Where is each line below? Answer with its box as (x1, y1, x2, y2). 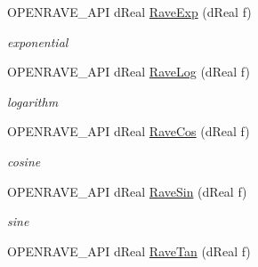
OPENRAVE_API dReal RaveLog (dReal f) (7, 62, 250, 81)
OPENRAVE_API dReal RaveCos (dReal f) (7, 122, 250, 141)
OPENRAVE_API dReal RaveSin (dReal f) (7, 182, 247, 200)
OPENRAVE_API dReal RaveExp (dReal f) (7, 3, 252, 20)
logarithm (7, 92, 59, 110)
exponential (7, 32, 69, 51)
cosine (7, 151, 41, 170)
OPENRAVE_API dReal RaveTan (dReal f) (7, 241, 251, 260)
